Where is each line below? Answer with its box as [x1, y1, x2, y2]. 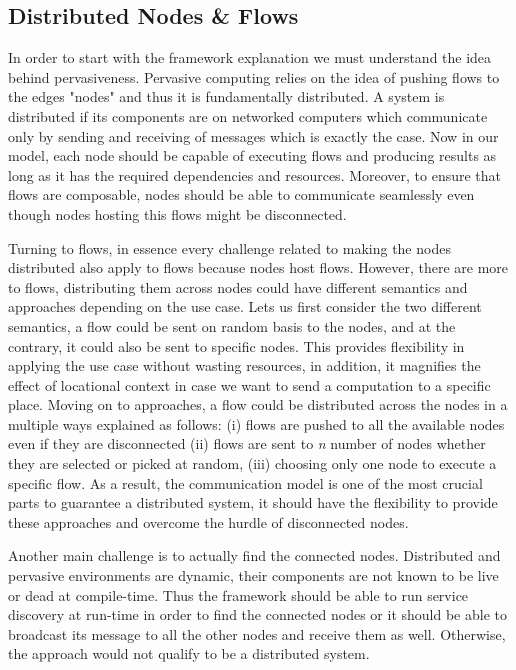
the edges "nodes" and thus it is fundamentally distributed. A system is [8, 86, 445, 107]
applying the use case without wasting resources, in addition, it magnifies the [8, 355, 481, 376]
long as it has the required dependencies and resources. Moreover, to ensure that [8, 164, 502, 185]
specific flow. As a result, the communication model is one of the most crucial [8, 472, 483, 493]
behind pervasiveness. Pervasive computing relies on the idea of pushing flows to [8, 66, 500, 87]
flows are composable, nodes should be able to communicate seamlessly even [8, 184, 475, 205]
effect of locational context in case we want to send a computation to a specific [8, 374, 491, 395]
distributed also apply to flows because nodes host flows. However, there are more [8, 257, 509, 278]
